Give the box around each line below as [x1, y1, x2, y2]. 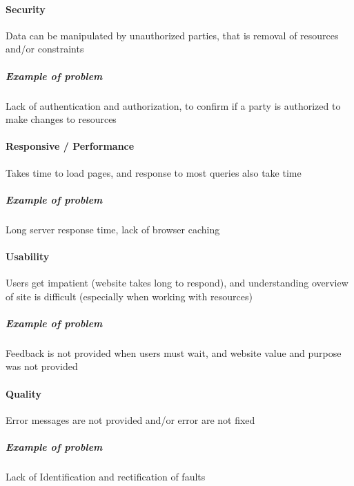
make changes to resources [6, 112, 117, 126]
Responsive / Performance [6, 139, 135, 153]
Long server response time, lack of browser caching [6, 222, 220, 236]
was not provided [6, 359, 78, 373]
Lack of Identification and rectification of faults [6, 469, 206, 483]
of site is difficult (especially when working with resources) [6, 289, 253, 303]
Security [6, 1, 46, 16]
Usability [6, 249, 50, 263]
